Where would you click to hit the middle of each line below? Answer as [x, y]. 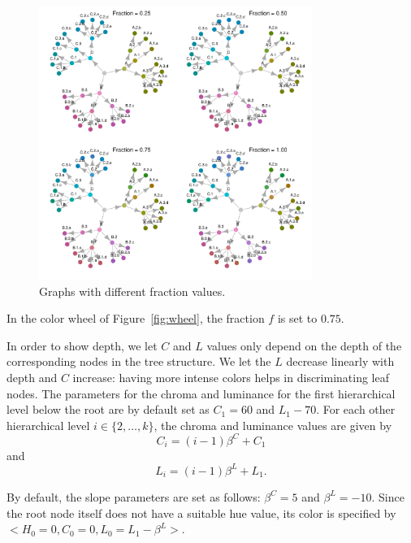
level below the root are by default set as [108, 409]
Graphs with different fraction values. [132, 291]
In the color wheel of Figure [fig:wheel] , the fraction [136, 318]
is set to [297, 318]
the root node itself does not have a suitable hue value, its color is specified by [201, 513]
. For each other [356, 409]
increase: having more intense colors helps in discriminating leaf [231, 377]
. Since [388, 496]
